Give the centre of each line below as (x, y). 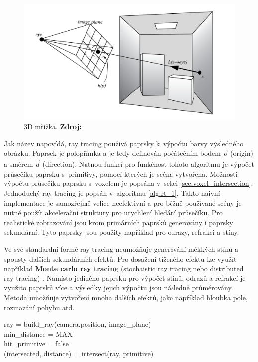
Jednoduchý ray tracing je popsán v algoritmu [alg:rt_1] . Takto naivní (112, 193)
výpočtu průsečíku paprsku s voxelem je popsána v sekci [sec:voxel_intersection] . (129, 183)
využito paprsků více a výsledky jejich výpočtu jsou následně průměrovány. (119, 288)
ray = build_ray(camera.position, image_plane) (78, 324)
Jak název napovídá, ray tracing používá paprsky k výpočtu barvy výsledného (124, 143)
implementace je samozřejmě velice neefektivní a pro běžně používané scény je (123, 203)
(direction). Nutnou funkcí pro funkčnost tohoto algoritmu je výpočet (148, 164)
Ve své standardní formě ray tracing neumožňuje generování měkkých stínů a (121, 249)
